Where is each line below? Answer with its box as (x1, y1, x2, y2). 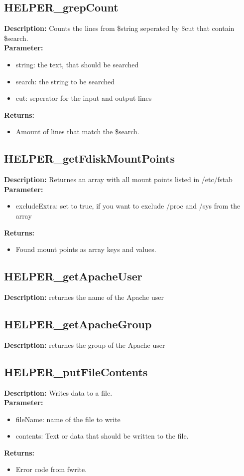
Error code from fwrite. (15, 464, 87, 475)
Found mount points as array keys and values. (15, 244, 156, 254)
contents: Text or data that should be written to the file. (15, 431, 189, 441)
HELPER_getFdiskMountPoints (4, 151, 175, 166)
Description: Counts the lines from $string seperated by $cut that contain (4, 23, 235, 33)
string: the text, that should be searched (15, 59, 139, 69)
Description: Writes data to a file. (4, 387, 113, 398)
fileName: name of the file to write (15, 414, 121, 424)
